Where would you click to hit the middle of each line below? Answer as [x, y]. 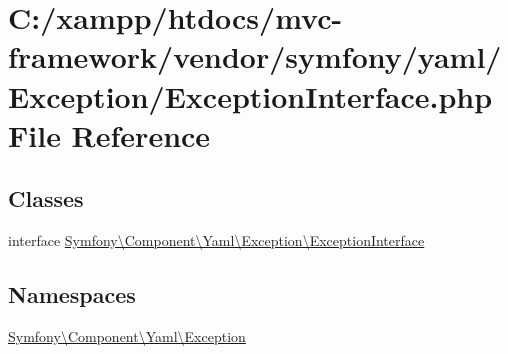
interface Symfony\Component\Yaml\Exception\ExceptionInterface [216, 240]
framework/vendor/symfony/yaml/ [255, 56]
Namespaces [72, 294]
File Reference [109, 134]
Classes [46, 198]
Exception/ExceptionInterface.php [250, 95]
